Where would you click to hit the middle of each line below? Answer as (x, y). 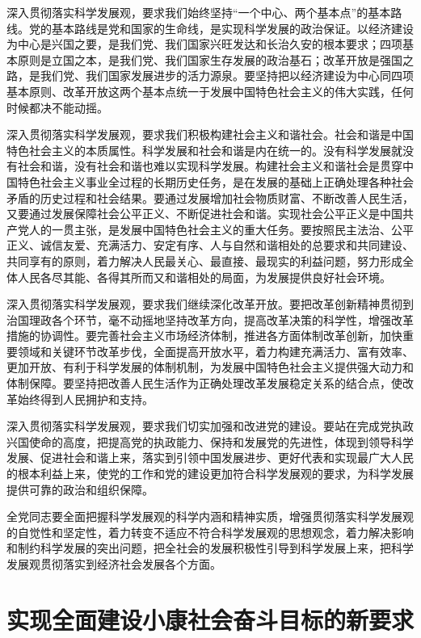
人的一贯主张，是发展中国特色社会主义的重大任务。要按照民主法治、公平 (221, 229)
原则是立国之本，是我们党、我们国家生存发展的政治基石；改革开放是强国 (210, 59)
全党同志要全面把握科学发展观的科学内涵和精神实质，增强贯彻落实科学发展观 (210, 516)
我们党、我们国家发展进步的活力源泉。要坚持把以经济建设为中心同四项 (227, 76)
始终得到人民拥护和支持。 (85, 399)
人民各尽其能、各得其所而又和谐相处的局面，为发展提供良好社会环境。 (204, 277)
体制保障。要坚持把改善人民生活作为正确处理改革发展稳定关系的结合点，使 (204, 383)
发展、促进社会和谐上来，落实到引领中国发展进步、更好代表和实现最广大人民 (210, 458)
